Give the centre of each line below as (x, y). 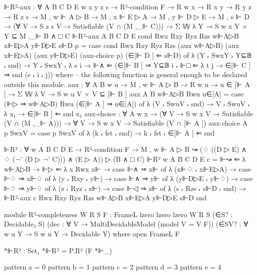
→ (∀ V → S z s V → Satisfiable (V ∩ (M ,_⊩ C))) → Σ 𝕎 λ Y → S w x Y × (126, 26)
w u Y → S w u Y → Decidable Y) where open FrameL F (92, 234)
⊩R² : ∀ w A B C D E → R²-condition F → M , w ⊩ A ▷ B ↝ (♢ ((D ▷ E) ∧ (125, 149)
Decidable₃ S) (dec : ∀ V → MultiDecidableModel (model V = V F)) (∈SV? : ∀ (126, 224)
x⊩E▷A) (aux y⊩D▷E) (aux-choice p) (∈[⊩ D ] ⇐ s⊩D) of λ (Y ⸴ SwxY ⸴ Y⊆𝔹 (128, 55)
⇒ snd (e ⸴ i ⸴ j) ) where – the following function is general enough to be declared (126, 74)
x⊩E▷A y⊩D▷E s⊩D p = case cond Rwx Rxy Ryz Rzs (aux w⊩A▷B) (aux (122, 45)
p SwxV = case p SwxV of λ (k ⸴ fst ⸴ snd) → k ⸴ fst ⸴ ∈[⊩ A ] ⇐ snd (109, 132)
